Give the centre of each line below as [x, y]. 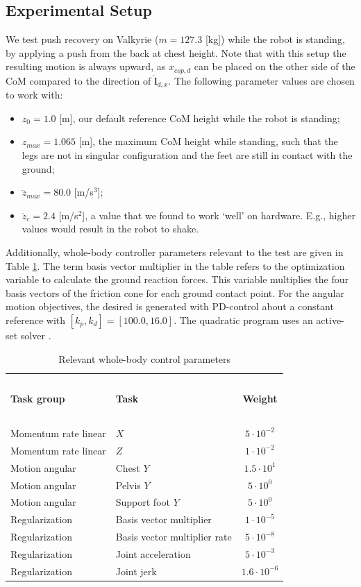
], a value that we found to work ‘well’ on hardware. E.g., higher [219, 215]
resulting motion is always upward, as [86, 66]
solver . [36, 335]
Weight [260, 399]
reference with [36, 320]
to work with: [34, 95]
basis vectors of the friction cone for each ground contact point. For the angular [175, 292]
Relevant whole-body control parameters [145, 358]
